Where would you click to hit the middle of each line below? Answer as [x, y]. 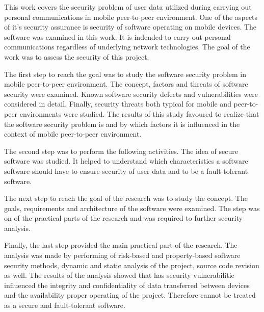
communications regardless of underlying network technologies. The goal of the [127, 47]
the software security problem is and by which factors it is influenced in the [122, 124]
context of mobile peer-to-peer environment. [73, 134]
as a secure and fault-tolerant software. [65, 305]
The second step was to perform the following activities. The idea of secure [121, 151]
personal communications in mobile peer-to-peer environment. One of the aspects [131, 17]
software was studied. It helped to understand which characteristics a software [126, 161]
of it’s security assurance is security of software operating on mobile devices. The [130, 27]
